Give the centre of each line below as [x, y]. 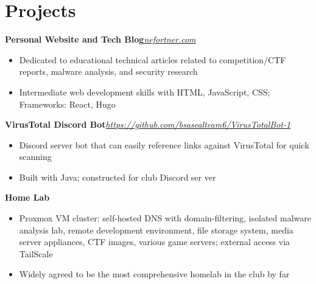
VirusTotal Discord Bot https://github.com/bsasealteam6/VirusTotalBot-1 [148, 124]
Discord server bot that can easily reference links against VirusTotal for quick [164, 144]
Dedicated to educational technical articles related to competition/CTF [153, 59]
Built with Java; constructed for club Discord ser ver [118, 177]
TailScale [36, 253]
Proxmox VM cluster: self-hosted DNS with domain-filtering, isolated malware [165, 218]
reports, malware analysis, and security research [108, 71]
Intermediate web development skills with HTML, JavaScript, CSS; [145, 92]
